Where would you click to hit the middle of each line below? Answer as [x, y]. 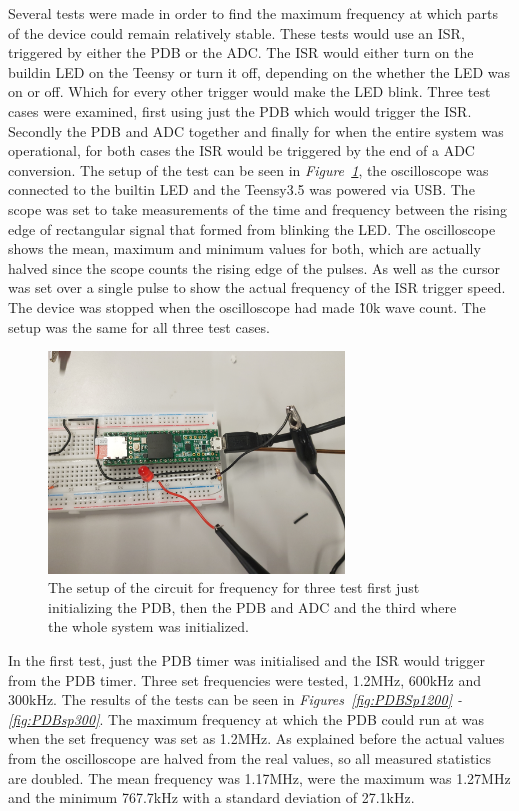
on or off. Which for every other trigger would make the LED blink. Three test [249, 91]
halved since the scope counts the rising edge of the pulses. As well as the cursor [254, 267]
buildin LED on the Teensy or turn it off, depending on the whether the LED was [259, 71]
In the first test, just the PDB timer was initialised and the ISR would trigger [246, 660]
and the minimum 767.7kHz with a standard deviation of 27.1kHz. [211, 797]
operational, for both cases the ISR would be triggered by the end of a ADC [241, 150]
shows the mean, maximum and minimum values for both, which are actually [244, 248]
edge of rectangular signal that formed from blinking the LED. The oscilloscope [252, 228]
